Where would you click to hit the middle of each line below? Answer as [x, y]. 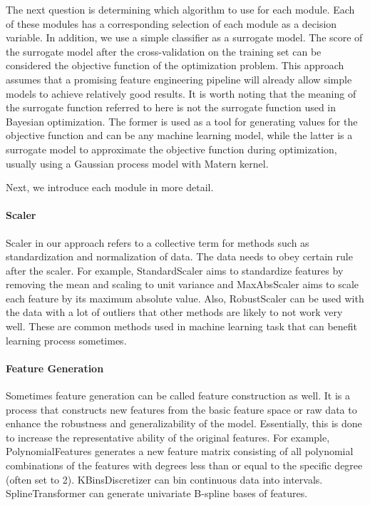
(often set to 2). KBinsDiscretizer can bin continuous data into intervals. [164, 479]
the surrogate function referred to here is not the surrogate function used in [171, 107]
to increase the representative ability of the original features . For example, [168, 437]
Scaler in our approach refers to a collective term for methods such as [158, 242]
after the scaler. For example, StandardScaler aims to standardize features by [175, 270]
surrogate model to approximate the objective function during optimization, [171, 149]
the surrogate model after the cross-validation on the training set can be [164, 51]
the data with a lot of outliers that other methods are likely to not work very [174, 312]
